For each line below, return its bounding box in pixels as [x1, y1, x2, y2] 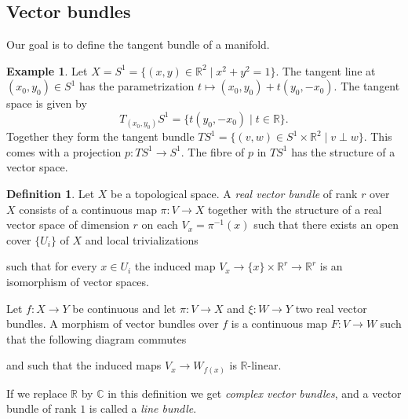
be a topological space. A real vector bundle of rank [111, 185, 358, 201]
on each [141, 216, 178, 233]
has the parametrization [79, 78, 195, 94]
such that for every [6, 258, 97, 274]
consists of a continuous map [19, 200, 157, 217]
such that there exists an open [253, 216, 399, 233]
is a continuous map [231, 315, 328, 332]
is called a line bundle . [89, 400, 197, 417]
